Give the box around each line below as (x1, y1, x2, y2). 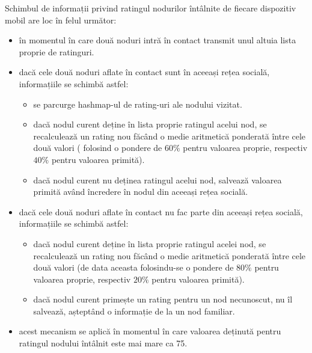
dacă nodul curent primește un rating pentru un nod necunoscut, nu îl (33, 293, 293, 305)
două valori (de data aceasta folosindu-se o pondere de (33, 261, 234, 274)
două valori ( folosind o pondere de (33, 141, 162, 154)
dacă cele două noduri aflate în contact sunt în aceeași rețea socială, (19, 66, 270, 78)
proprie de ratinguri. (19, 45, 94, 58)
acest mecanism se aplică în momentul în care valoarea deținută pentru (19, 325, 281, 337)
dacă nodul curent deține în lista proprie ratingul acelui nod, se (33, 118, 267, 130)
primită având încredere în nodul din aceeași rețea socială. (33, 185, 248, 198)
